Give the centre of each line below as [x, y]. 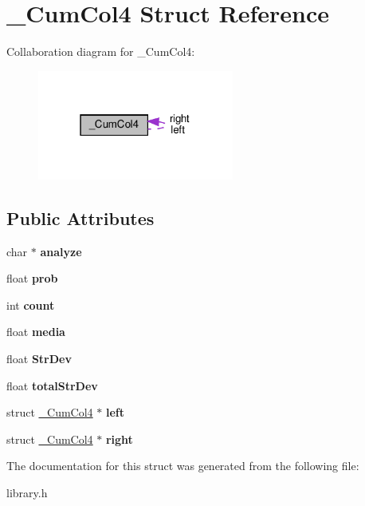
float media [36, 332]
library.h [27, 492]
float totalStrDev [52, 385]
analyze [61, 251]
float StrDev [39, 358]
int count [31, 304]
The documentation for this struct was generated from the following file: [183, 466]
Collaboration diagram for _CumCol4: [101, 51]
